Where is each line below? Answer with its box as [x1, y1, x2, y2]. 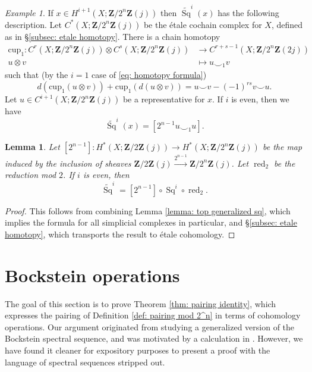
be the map [262, 140, 302, 153]
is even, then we [231, 93, 289, 105]
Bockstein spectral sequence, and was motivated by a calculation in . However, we [5, 332, 303, 345]
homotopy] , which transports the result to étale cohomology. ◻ [5, 227, 235, 240]
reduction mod [5, 168, 56, 181]
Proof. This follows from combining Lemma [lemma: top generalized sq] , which [5, 204, 291, 217]
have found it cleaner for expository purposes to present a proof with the [5, 343, 270, 356]
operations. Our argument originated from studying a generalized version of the [5, 320, 295, 333]
